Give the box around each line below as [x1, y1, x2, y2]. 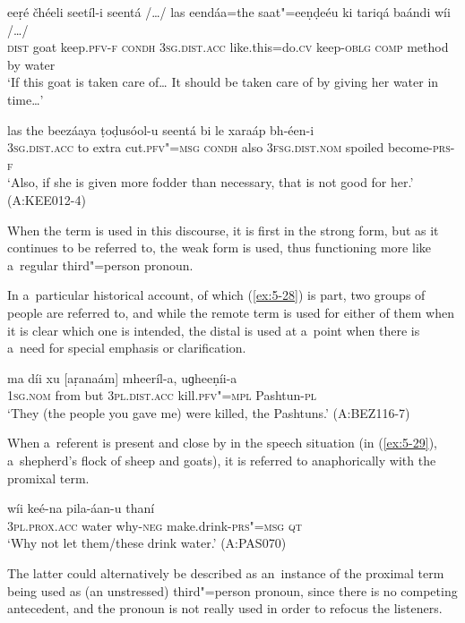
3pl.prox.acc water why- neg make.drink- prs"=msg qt [7, 516, 302, 534]
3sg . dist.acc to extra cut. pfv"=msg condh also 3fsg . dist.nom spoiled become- [7, 138, 434, 157]
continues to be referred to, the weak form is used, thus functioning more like [7, 238, 431, 257]
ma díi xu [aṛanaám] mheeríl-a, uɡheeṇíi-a [7, 368, 237, 387]
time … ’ [7, 90, 44, 108]
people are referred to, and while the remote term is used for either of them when [7, 303, 454, 321]
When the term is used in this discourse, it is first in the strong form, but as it [7, 220, 439, 239]
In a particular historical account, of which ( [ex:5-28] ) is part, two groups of [7, 286, 426, 304]
